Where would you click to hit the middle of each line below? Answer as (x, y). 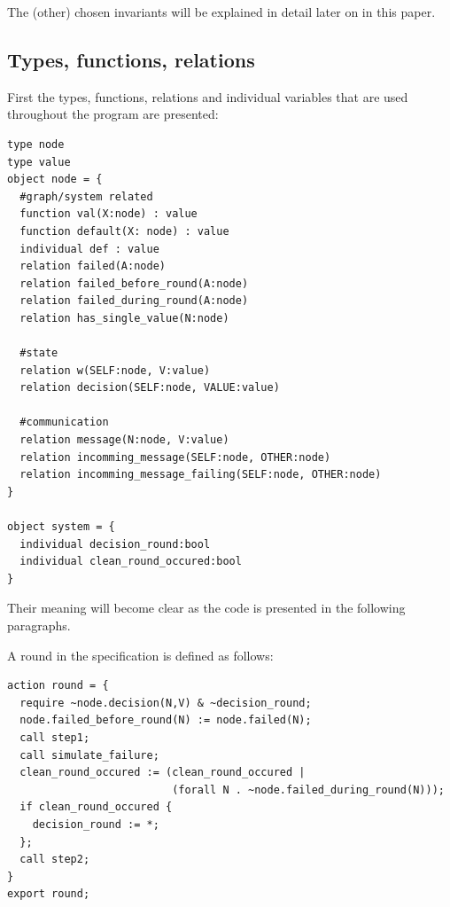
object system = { (61, 527)
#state (39, 353)
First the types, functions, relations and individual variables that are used (208, 96)
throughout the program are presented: (113, 114)
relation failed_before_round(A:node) (134, 283)
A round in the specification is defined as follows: (140, 655)
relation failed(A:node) (93, 266)
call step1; (55, 737)
